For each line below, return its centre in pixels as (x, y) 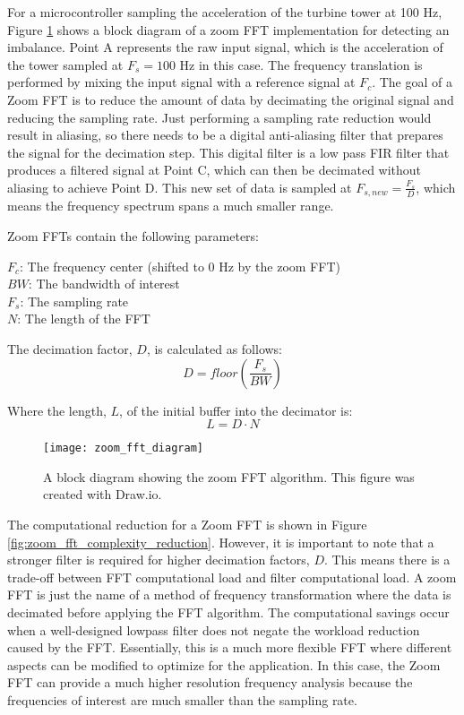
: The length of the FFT (84, 319)
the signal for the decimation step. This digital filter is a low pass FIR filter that (228, 152)
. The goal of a (412, 82)
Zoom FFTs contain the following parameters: (133, 235)
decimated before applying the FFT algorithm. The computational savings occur (228, 612)
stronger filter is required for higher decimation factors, (159, 560)
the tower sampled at (65, 64)
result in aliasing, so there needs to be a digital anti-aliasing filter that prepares (225, 135)
